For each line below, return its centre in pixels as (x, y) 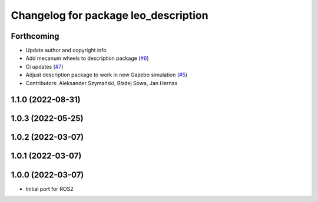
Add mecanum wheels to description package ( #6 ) (87, 58)
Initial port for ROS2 (49, 188)
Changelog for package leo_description (110, 15)
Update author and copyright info (66, 51)
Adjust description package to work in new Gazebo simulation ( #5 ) (107, 75)
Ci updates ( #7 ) (44, 66)
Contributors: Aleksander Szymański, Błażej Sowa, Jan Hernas (102, 83)
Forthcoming (35, 36)
